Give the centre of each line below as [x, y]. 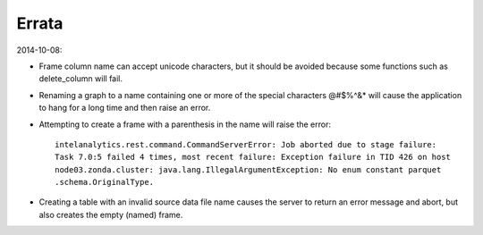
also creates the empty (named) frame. [111, 214]
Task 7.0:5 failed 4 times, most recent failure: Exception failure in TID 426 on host [253, 157]
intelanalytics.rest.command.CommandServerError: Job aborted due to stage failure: [246, 144]
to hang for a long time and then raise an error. [125, 108]
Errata [40, 23]
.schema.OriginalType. [105, 182]
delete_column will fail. [81, 79]
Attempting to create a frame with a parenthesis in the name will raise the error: [185, 124]
